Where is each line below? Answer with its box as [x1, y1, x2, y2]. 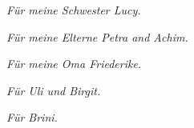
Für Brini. [6, 109, 58, 126]
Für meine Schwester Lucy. [6, 2, 141, 18]
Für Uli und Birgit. [6, 82, 101, 98]
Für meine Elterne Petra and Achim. [6, 28, 188, 45]
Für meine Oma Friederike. [6, 55, 142, 72]
